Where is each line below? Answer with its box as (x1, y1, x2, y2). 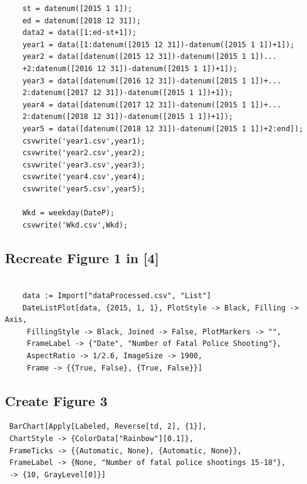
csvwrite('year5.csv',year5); (22, 184, 146, 193)
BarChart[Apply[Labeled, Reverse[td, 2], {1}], (9, 422, 207, 431)
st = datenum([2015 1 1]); (22, 4, 132, 13)
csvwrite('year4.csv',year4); (22, 172, 146, 182)
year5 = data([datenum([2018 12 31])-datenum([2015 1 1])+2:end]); (22, 124, 303, 133)
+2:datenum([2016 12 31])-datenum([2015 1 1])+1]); (22, 64, 238, 73)
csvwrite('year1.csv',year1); (22, 136, 146, 145)
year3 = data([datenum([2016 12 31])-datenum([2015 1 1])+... (22, 76, 282, 85)
